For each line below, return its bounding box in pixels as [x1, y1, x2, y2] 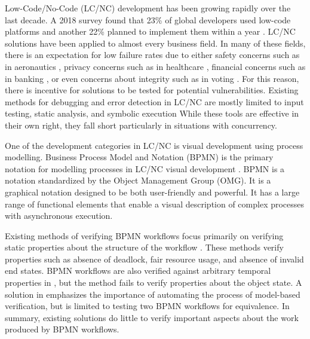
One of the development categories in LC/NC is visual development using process [5, 139, 303, 151]
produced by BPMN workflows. [5, 323, 119, 335]
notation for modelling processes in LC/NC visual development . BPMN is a [5, 162, 285, 175]
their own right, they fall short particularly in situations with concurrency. [5, 118, 277, 131]
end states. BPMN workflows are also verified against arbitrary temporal [5, 264, 271, 277]
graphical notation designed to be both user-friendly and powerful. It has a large [5, 185, 300, 198]
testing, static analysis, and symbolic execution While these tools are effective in [5, 107, 299, 120]
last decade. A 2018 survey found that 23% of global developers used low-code [5, 13, 291, 26]
